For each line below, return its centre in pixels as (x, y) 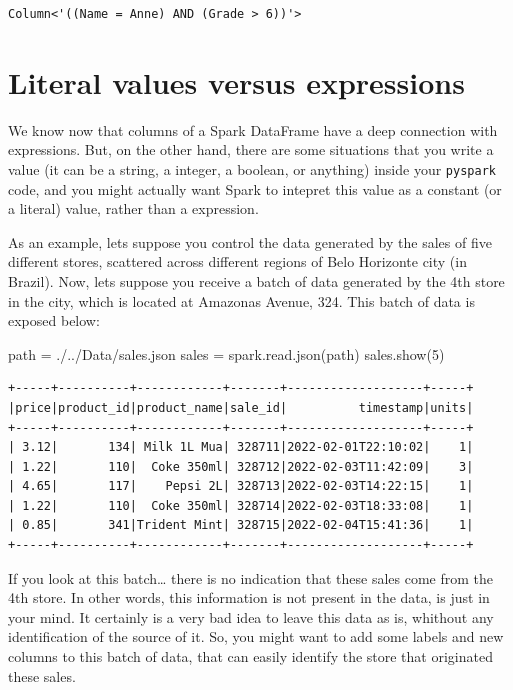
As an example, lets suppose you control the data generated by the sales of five (250, 241)
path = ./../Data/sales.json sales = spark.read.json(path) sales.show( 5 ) (226, 353)
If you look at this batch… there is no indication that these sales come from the (251, 577)
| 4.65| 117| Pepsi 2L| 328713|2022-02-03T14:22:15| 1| (241, 486)
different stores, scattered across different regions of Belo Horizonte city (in (237, 261)
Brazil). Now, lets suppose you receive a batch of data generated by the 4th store (256, 280)
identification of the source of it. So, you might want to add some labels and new (256, 636)
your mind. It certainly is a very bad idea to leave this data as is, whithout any (251, 616)
